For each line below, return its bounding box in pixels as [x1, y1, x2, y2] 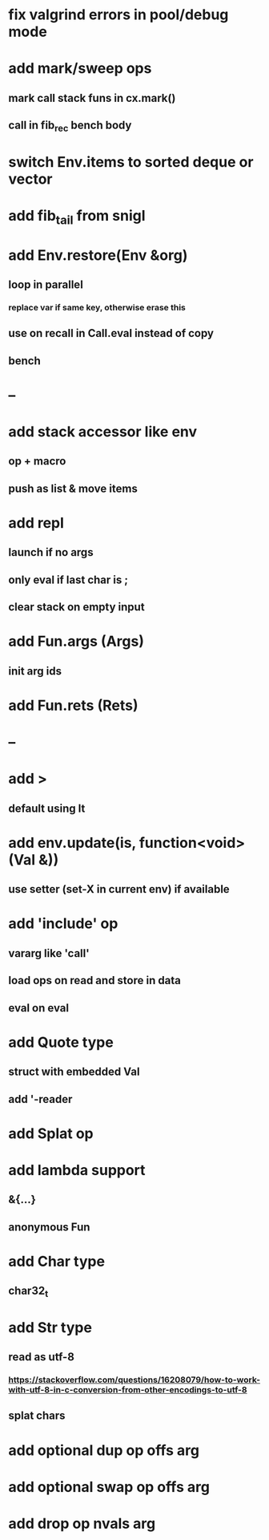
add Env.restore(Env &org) [8, 246, 188, 264]
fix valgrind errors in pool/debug [8, 6, 229, 24]
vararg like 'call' [8, 946, 90, 960]
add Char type [8, 1252, 106, 1270]
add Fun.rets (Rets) [8, 696, 139, 715]
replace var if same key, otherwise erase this [8, 302, 187, 313]
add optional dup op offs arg [8, 1441, 200, 1459]
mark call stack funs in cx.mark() [8, 91, 176, 105]
